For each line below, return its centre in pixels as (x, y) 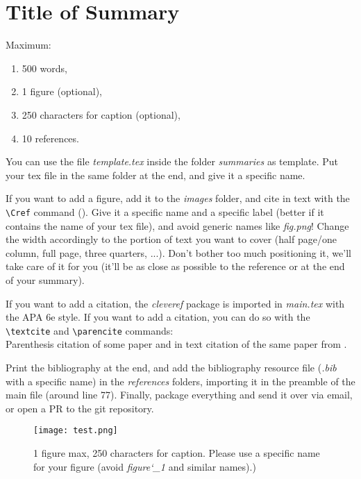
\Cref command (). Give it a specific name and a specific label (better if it (165, 211)
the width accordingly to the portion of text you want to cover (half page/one (171, 239)
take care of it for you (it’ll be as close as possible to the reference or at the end (175, 266)
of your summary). (45, 279)
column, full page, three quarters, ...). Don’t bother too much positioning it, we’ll (178, 252)
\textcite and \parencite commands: (90, 330)
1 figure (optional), (62, 91)
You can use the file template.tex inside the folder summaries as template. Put (172, 161)
